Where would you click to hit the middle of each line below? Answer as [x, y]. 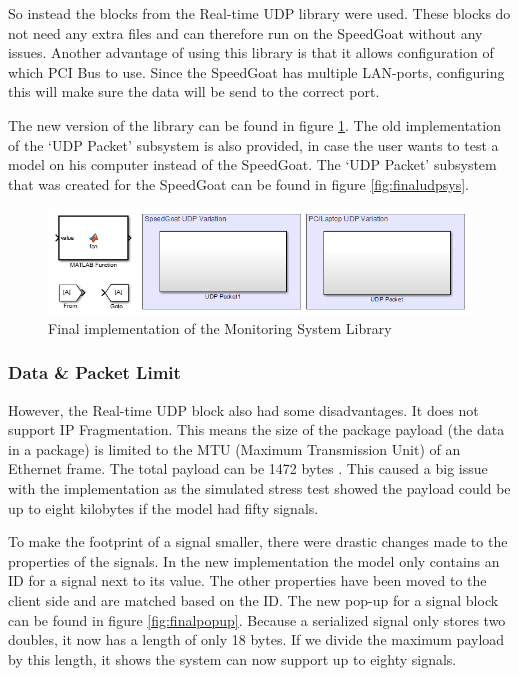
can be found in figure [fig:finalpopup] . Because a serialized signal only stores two [257, 619]
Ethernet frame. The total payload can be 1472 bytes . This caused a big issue [248, 468]
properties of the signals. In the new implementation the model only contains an [254, 560]
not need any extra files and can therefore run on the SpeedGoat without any [245, 32]
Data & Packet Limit [94, 372]
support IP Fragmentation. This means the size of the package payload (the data [256, 429]
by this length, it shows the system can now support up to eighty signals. [232, 658]
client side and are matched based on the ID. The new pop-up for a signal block [253, 599]
